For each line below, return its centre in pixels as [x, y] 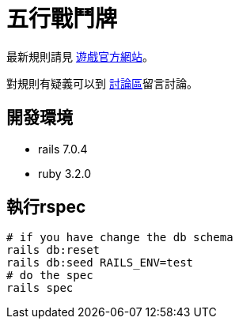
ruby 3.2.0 [65, 173]
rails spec [40, 288]
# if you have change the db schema [120, 238]
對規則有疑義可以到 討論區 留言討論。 [102, 83]
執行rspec [46, 207]
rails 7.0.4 [63, 149]
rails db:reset [53, 250]
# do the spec [50, 276]
